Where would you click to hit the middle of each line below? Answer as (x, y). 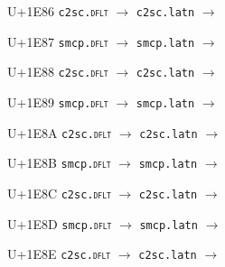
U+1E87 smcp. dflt (58, 41)
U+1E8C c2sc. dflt (59, 193)
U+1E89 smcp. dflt (58, 101)
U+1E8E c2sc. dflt (59, 254)
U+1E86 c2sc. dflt (58, 11)
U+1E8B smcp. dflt (59, 163)
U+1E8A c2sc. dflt (60, 132)
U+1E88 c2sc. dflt (58, 72)
